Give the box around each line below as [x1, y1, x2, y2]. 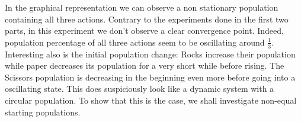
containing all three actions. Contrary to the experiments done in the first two [5, 12, 289, 25]
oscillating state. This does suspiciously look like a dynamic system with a [5, 82, 274, 95]
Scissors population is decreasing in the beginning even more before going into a [5, 70, 296, 83]
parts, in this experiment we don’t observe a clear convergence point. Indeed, [5, 24, 284, 37]
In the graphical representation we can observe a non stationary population [5, 1, 278, 13]
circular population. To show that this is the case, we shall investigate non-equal [5, 94, 297, 106]
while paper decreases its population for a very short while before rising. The [5, 59, 284, 72]
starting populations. [5, 105, 81, 118]
